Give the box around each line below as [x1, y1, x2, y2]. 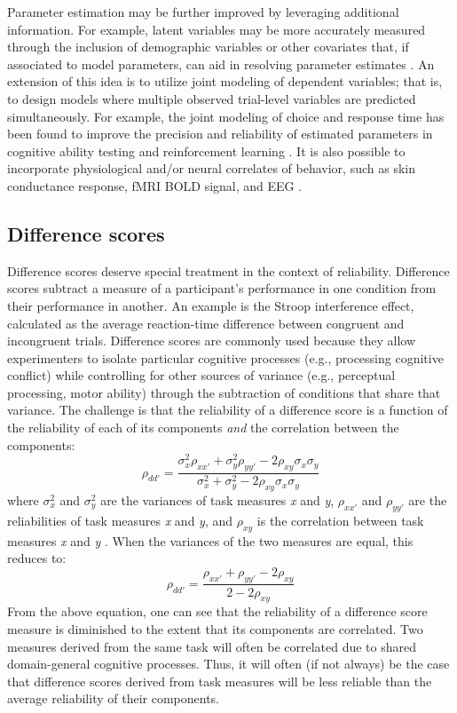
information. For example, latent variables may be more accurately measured [7, 20, 426, 38]
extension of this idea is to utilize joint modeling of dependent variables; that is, [7, 72, 443, 91]
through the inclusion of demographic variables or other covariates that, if [7, 37, 409, 56]
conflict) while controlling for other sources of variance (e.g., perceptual [7, 366, 396, 384]
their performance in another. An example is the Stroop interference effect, [7, 296, 414, 314]
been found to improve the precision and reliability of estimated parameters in [7, 124, 433, 143]
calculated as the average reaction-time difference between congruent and [7, 313, 405, 332]
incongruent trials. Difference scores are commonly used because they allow [7, 331, 415, 350]
